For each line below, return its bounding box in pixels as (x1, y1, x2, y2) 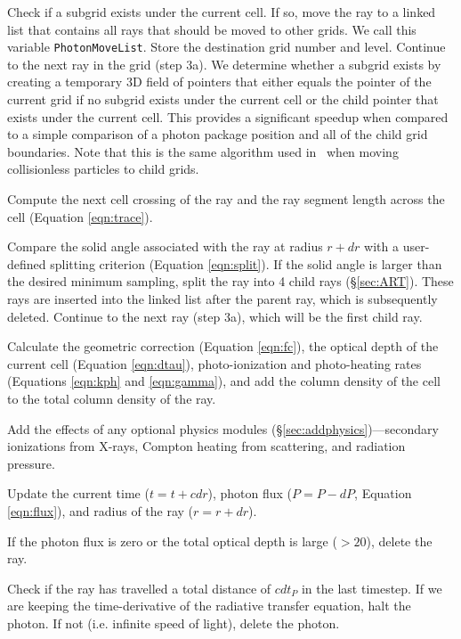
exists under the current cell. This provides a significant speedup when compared (7, 107, 449, 126)
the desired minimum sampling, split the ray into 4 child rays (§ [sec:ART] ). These (7, 272, 454, 291)
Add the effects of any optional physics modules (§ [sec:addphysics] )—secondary (7, 419, 439, 438)
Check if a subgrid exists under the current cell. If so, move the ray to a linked (7, 3, 436, 20)
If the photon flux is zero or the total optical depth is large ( (7, 531, 337, 550)
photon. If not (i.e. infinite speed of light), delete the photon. (7, 613, 340, 632)
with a (364, 237, 399, 256)
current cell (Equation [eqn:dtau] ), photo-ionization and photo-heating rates (7, 354, 422, 373)
